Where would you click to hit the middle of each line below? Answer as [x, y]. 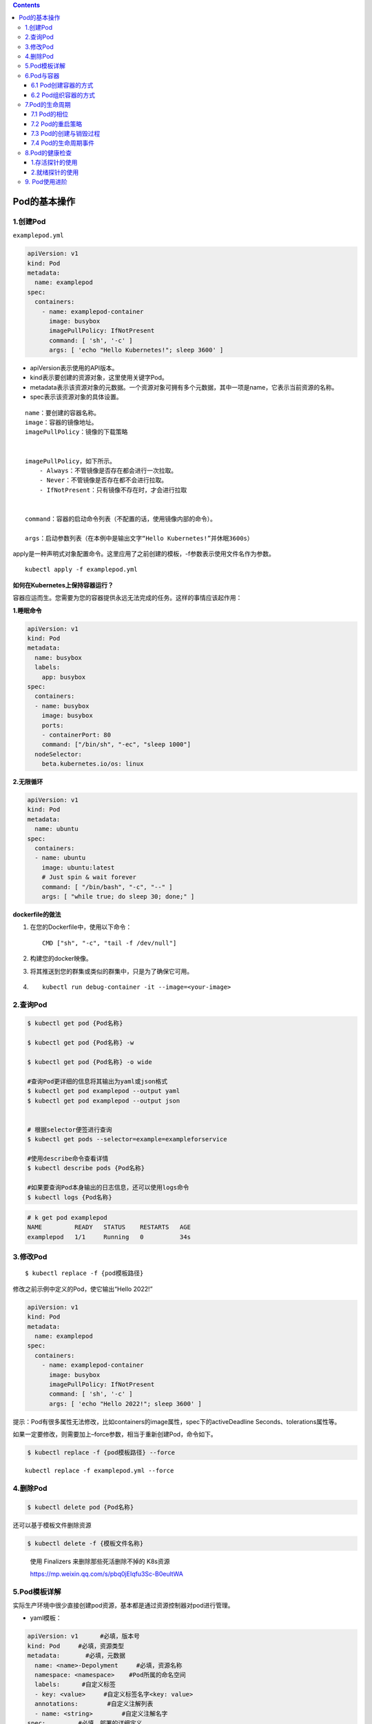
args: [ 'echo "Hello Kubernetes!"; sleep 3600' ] [136, 350]
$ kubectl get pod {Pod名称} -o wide [90, 1062]
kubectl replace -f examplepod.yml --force [100, 1471]
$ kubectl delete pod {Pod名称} [81, 1507]
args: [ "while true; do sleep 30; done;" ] [118, 896]
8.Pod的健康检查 [49, 152]
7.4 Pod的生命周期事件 [63, 143]
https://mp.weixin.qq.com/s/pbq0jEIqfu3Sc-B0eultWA [107, 1574]
